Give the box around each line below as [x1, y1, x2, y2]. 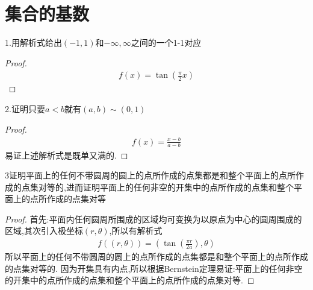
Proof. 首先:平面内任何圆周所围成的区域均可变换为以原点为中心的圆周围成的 [5, 212, 302, 225]
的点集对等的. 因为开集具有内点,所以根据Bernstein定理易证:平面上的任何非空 [5, 262, 303, 274]
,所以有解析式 [109, 224, 163, 237]
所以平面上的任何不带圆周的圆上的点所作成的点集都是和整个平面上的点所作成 [5, 250, 308, 263]
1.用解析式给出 [5, 36, 62, 49]
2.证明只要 [5, 102, 45, 115]
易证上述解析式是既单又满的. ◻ [5, 148, 128, 161]
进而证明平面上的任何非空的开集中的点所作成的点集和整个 [66, 180, 294, 193]
